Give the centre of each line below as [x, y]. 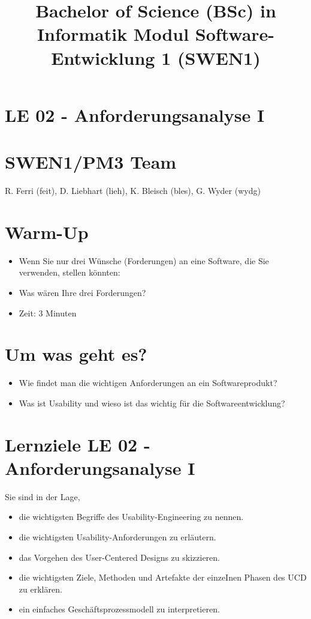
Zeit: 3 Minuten [48, 313]
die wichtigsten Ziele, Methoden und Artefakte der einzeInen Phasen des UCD [163, 577]
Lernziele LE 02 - [78, 444]
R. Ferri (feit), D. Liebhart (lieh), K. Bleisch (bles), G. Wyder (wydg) [133, 191]
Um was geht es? [76, 354]
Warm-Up [47, 231]
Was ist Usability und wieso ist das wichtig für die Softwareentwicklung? [152, 403]
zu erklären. [40, 589]
